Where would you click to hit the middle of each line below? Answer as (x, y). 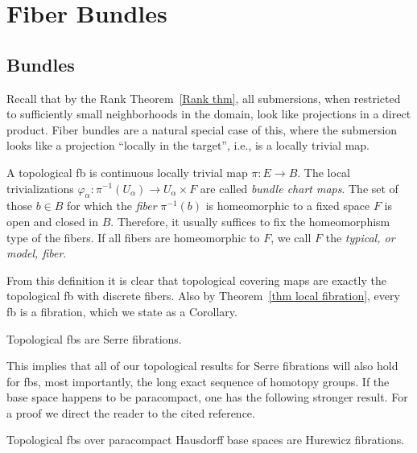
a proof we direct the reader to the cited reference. (131, 412)
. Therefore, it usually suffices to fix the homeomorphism (250, 221)
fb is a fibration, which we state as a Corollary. (122, 311)
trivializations (40, 188)
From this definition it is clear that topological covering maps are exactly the (196, 280)
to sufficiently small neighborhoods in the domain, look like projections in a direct (209, 114)
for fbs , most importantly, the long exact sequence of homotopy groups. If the (198, 381)
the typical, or (360, 237)
